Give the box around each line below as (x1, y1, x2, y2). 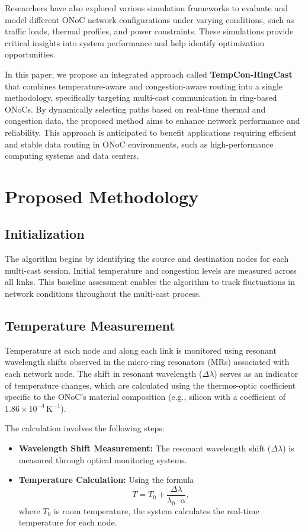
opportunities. (5, 48, 56, 60)
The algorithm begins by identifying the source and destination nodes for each (5, 252, 289, 265)
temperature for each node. (18, 516, 117, 528)
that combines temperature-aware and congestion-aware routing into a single (5, 79, 283, 92)
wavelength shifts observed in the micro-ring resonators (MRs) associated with (5, 355, 290, 368)
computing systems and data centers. (5, 149, 139, 162)
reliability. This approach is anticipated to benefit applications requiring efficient (5, 126, 297, 138)
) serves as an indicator (214, 367, 298, 380)
